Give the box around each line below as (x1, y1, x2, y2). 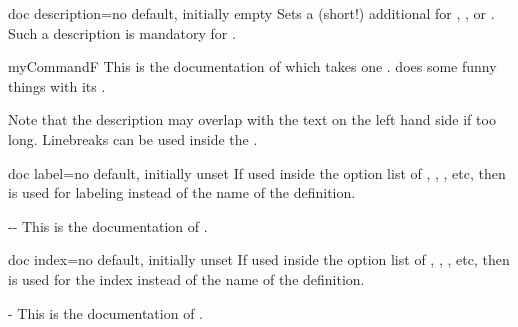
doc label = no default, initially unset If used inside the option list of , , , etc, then (8, 162, 506, 183)
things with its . (8, 75, 106, 96)
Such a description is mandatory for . (8, 22, 236, 43)
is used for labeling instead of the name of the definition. (8, 182, 356, 203)
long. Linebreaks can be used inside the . (8, 128, 258, 149)
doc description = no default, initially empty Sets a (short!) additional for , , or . (8, 3, 495, 23)
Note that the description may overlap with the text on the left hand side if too (8, 109, 496, 130)
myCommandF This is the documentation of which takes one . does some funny (8, 56, 497, 77)
